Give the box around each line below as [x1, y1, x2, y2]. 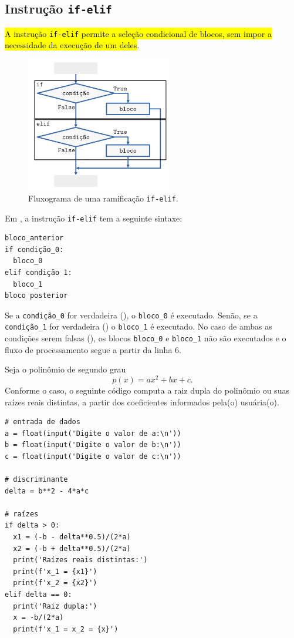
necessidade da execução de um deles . [5, 39, 140, 51]
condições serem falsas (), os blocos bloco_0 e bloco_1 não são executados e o [5, 332, 286, 344]
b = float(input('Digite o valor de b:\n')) [5, 441, 181, 449]
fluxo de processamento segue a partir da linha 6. [5, 343, 181, 355]
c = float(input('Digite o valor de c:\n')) [5, 452, 181, 461]
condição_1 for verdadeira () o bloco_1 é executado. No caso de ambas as [5, 320, 272, 333]
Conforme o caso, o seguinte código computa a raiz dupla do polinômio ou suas [5, 384, 289, 396]
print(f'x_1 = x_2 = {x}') [13, 624, 119, 633]
